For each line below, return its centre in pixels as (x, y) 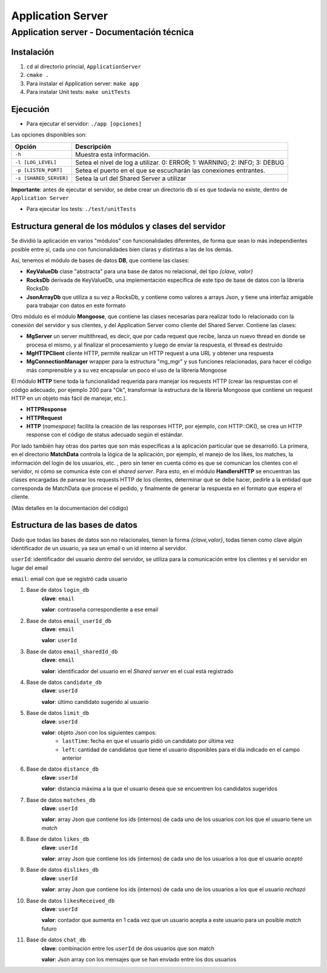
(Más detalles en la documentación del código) (70, 508)
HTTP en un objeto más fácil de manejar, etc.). (69, 398)
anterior (72, 758)
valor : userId (59, 640)
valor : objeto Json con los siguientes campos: (99, 732)
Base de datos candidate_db (64, 682)
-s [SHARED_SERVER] (42, 178)
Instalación (33, 52)
